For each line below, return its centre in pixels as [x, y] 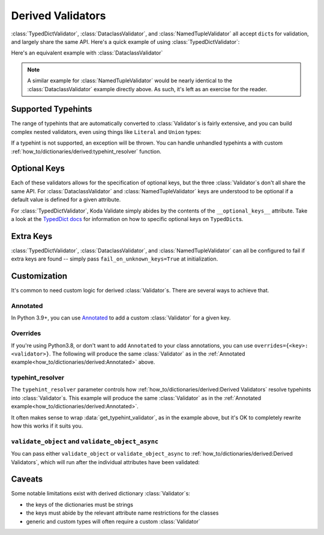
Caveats [27, 479]
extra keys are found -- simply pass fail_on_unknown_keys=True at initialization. [115, 259]
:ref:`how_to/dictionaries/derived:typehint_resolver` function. [86, 151]
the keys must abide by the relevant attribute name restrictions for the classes [122, 513]
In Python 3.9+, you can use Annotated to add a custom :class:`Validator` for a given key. [121, 318]
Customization [39, 276]
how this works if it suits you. [47, 426]
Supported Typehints [52, 109]
